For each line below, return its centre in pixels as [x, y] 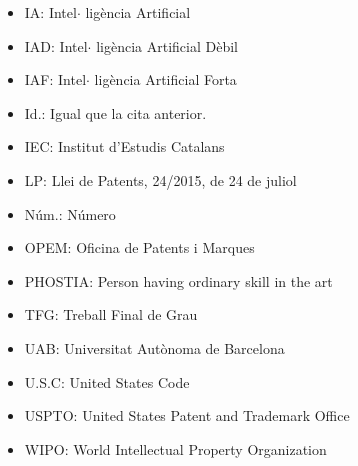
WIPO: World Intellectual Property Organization [175, 448]
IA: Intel [50, 12]
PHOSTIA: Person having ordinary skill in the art [178, 280]
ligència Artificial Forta [165, 79]
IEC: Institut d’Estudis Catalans [124, 146]
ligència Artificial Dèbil [167, 45]
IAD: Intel [56, 45]
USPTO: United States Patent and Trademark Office [187, 415]
